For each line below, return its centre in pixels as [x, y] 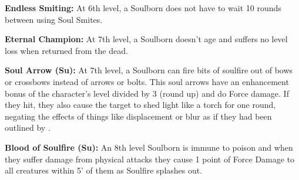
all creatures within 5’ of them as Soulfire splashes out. [104, 170]
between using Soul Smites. [54, 19]
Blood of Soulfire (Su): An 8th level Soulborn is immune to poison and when [149, 147]
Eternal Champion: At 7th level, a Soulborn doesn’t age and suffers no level [146, 39]
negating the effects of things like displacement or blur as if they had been [138, 116]
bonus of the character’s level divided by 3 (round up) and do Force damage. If [147, 93]
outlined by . [28, 128]
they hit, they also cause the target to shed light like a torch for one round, [140, 105]
